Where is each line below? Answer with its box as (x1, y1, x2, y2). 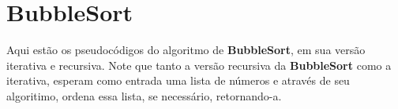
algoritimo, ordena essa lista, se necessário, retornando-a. (6, 87, 282, 104)
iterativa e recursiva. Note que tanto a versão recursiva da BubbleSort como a (6, 56, 392, 73)
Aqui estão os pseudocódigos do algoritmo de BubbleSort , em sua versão (6, 42, 366, 58)
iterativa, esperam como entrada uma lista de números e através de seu (6, 72, 350, 89)
